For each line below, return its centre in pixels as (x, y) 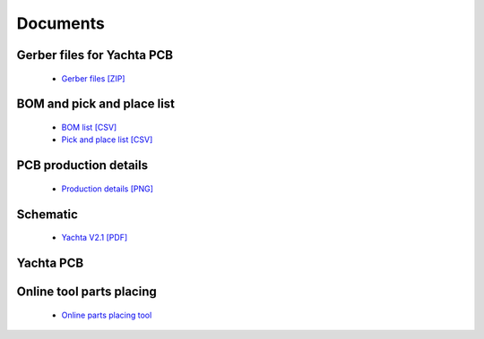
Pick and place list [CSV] (107, 140)
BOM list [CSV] (89, 127)
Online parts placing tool (107, 315)
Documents (60, 23)
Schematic (47, 214)
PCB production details (82, 165)
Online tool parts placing (86, 292)
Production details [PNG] (108, 189)
